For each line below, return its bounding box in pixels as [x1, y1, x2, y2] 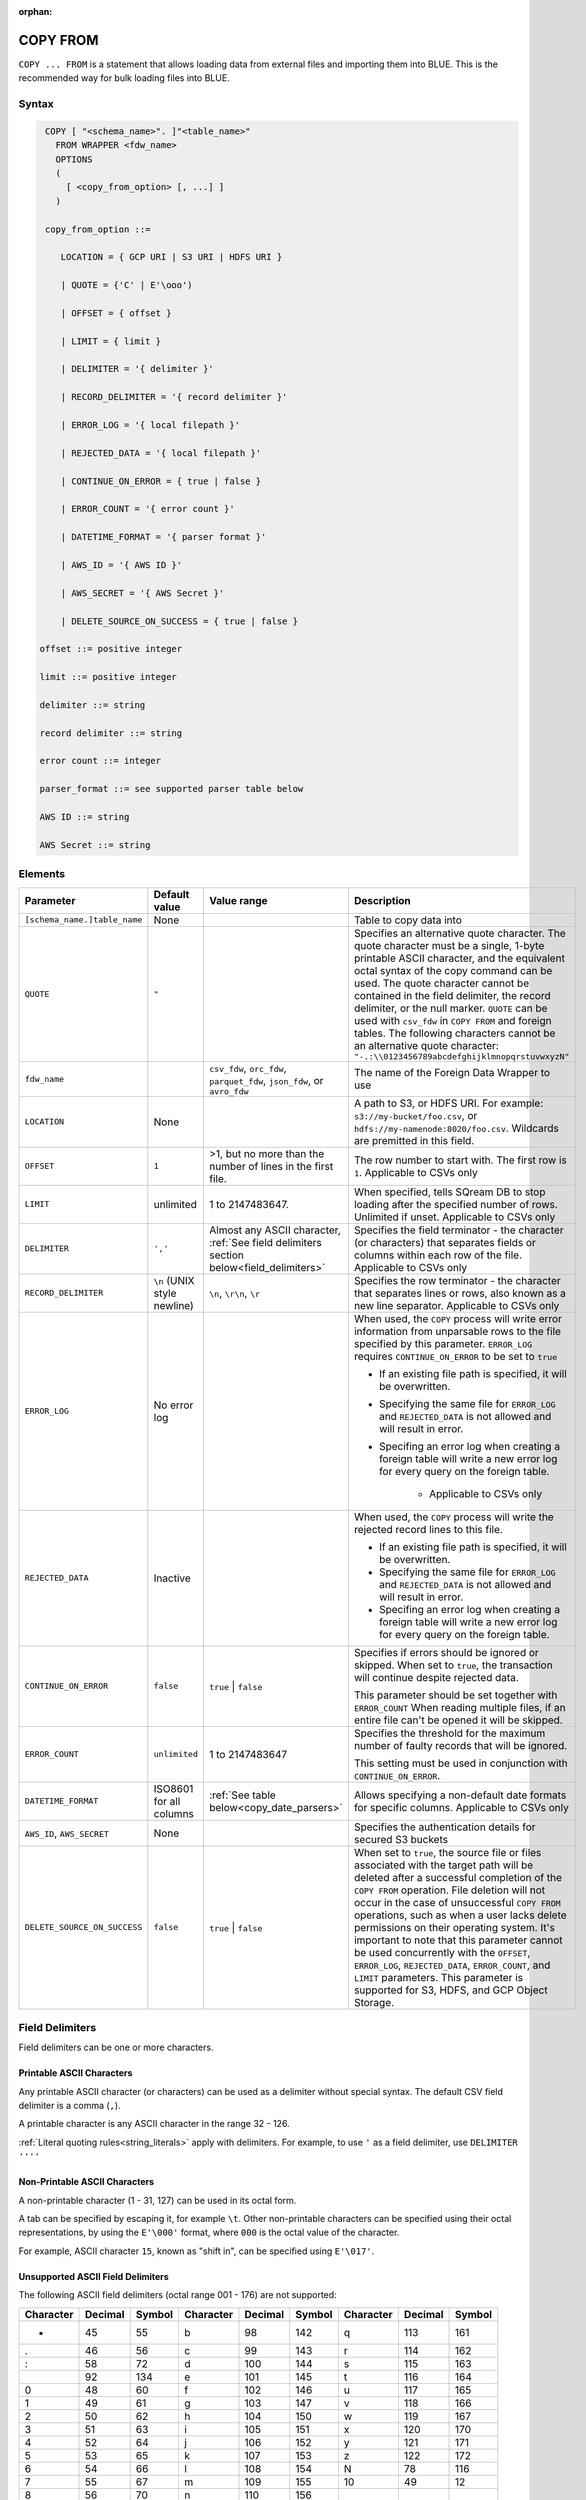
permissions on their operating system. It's [353, 1920, 555, 1934]
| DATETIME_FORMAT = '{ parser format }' [60, 531, 267, 543]
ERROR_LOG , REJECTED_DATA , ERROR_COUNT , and [353, 1958, 551, 1972]
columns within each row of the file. [353, 1248, 522, 1262]
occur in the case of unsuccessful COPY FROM [353, 1895, 561, 1909]
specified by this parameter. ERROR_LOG [353, 1336, 533, 1350]
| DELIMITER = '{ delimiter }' [60, 363, 214, 375]
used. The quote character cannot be [353, 976, 530, 990]
